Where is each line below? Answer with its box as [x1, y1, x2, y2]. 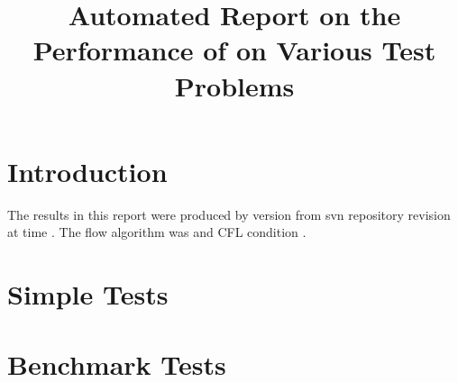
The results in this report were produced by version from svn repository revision [7, 205, 451, 223]
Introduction [7, 152, 168, 189]
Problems [174, 67, 295, 104]
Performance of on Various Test [32, 32, 436, 68]
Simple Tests [7, 276, 169, 313]
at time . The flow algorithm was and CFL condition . [7, 223, 307, 241]
